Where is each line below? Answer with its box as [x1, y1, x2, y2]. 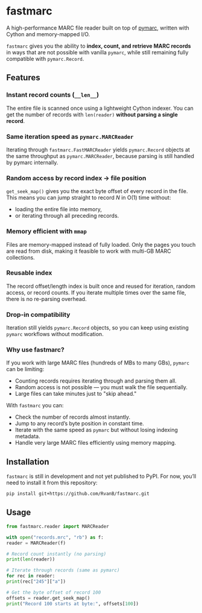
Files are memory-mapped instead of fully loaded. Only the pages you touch [6, 241, 196, 248]
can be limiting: [6, 366, 45, 373]
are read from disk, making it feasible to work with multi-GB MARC [6, 247, 171, 255]
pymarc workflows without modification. [6, 331, 104, 338]
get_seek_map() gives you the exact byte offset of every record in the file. [6, 188, 188, 195]
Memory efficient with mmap [6, 227, 87, 236]
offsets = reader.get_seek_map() [6, 595, 90, 601]
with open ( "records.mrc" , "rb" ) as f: [6, 534, 104, 541]
